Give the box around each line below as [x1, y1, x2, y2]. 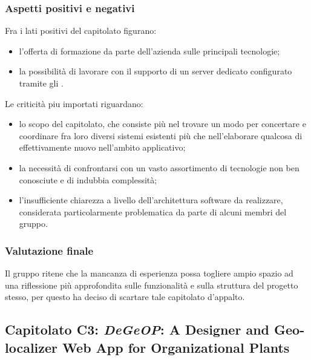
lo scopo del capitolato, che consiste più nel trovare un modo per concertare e [19, 117, 306, 130]
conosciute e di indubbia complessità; [19, 173, 157, 186]
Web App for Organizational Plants [62, 338, 290, 356]
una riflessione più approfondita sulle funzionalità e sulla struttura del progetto [5, 278, 298, 291]
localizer [5, 338, 58, 356]
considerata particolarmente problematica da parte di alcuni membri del [19, 205, 287, 218]
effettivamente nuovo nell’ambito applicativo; [19, 141, 186, 154]
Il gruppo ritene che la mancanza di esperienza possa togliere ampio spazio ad [5, 267, 293, 280]
